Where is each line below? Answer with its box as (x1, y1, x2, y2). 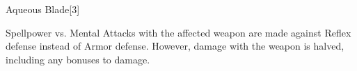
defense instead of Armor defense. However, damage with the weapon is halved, (6, 39, 344, 53)
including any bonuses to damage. (6, 52, 150, 66)
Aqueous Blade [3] (6, 2, 80, 16)
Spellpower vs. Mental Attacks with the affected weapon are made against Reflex (6, 25, 351, 39)
